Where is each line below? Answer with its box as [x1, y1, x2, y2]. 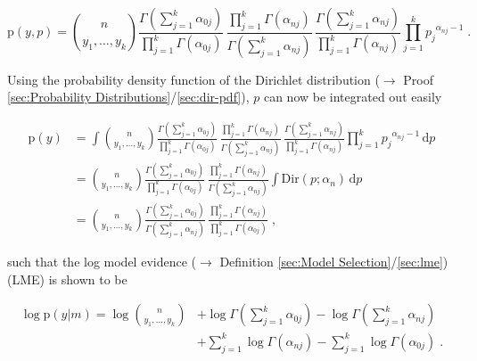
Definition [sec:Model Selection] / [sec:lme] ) [219, 252, 448, 271]
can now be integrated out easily [263, 87, 442, 106]
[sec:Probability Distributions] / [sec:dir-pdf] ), [7, 87, 250, 106]
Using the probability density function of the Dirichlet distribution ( [7, 70, 380, 88]
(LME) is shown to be [7, 269, 127, 288]
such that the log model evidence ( [7, 252, 197, 271]
